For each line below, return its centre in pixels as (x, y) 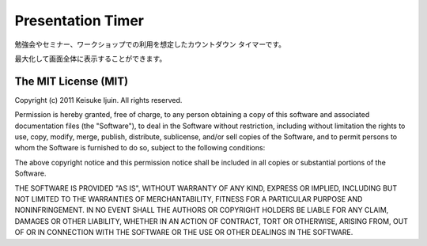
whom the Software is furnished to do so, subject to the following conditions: (140, 148)
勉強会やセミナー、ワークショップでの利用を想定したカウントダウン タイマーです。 (150, 44)
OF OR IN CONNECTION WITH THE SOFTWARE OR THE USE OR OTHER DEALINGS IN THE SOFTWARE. (184, 233)
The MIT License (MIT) (72, 81)
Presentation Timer (79, 21)
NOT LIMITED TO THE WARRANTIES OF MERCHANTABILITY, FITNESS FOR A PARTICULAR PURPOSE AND (189, 199)
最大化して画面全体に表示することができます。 (91, 59)
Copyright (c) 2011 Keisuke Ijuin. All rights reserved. (98, 100)
